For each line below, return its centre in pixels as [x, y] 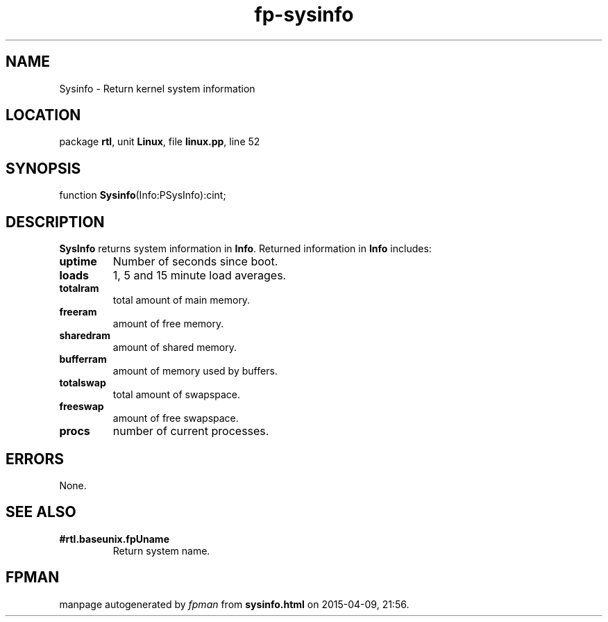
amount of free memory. [168, 324]
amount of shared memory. [175, 347]
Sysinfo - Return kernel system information [157, 88]
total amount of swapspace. [177, 395]
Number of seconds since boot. [195, 262]
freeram [78, 312]
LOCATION [43, 115]
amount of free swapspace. [176, 418]
